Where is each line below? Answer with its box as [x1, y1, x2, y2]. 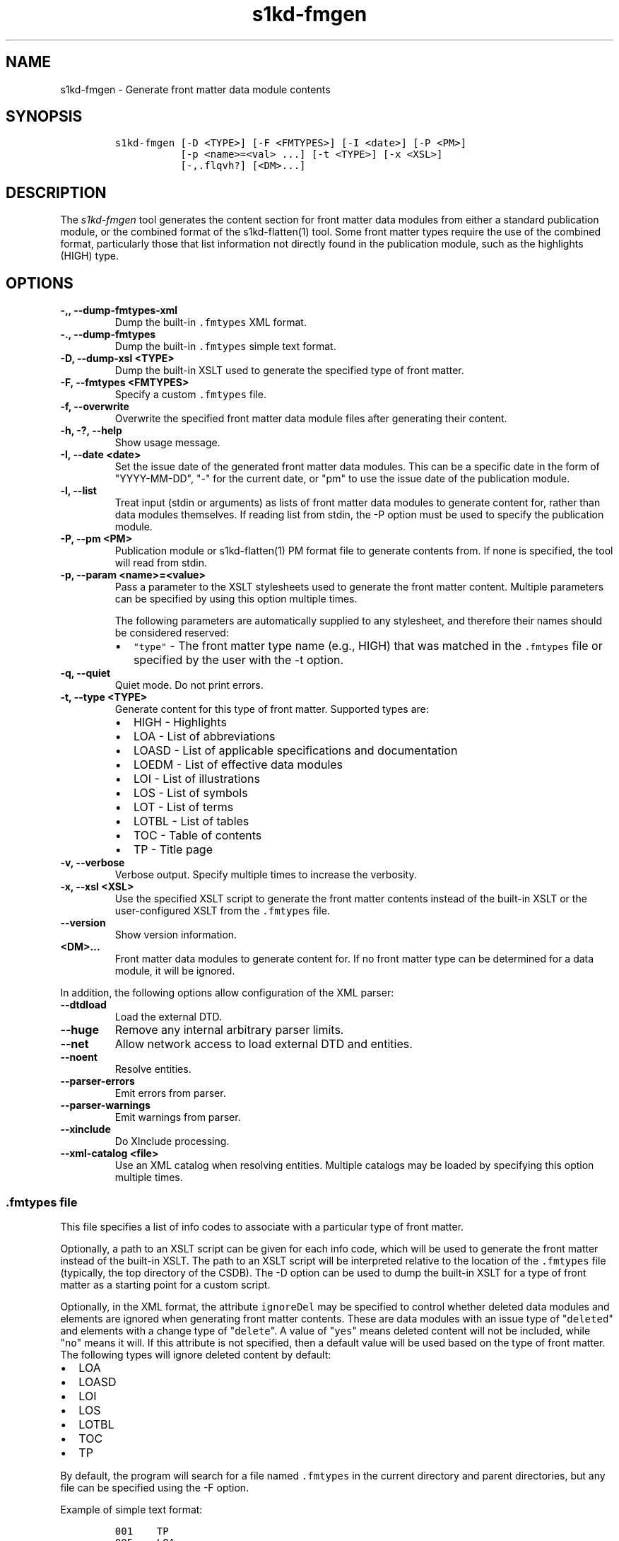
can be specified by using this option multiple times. [114, 593, 358, 605]
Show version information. [114, 929, 237, 941]
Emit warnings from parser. [114, 1111, 241, 1124]
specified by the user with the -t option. [133, 653, 344, 668]
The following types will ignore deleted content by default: [60, 1348, 331, 1361]
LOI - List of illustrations [133, 772, 260, 786]
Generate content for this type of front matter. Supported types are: [114, 703, 429, 716]
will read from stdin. [114, 557, 207, 569]
